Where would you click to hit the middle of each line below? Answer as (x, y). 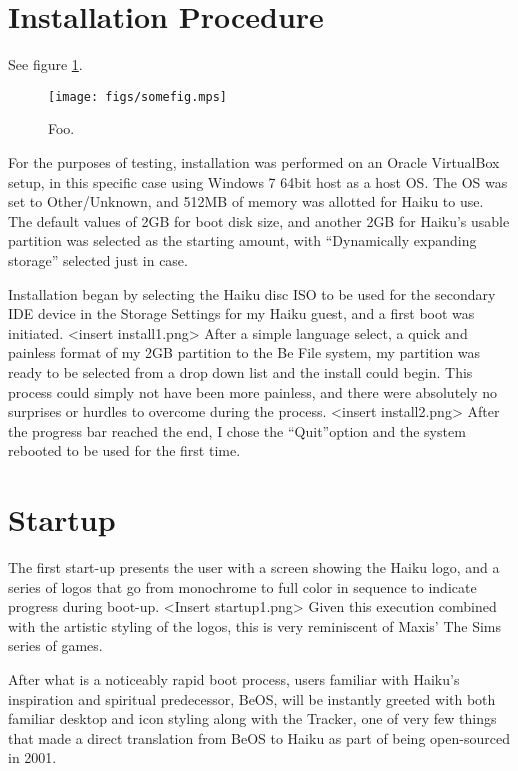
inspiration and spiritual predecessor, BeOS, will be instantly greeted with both (252, 698)
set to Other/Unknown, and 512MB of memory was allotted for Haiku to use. (246, 201)
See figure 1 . (45, 64)
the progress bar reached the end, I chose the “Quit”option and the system (237, 430)
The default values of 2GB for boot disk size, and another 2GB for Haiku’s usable (259, 220)
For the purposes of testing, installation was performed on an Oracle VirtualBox (254, 161)
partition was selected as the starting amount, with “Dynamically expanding (242, 240)
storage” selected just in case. (98, 259)
